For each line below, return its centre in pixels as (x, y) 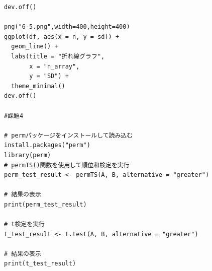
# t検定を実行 (24, 224)
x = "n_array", (55, 66)
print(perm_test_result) (45, 204)
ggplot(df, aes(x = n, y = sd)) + (62, 37)
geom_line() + (35, 47)
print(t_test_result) (40, 264)
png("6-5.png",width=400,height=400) (67, 27)
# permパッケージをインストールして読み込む (69, 135)
